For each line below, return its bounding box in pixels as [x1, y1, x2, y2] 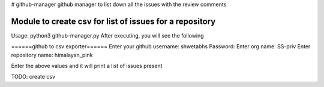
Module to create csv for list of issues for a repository [11, 16, 216, 26]
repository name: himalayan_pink [11, 51, 93, 58]
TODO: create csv [11, 73, 56, 80]
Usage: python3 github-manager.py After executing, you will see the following [11, 32, 204, 39]
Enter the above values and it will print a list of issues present [11, 63, 163, 70]
